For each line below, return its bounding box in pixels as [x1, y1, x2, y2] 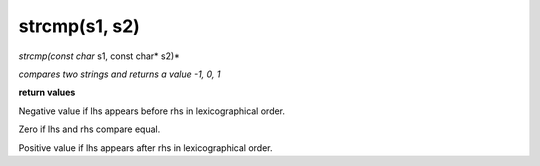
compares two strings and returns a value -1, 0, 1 [18, 68, 221, 80]
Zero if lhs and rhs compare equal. [18, 123, 161, 135]
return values [18, 86, 76, 99]
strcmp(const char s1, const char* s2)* [18, 50, 180, 62]
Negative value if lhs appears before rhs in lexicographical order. [18, 105, 285, 117]
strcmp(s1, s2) [18, 15, 140, 37]
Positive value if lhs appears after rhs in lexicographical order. [18, 141, 274, 154]
